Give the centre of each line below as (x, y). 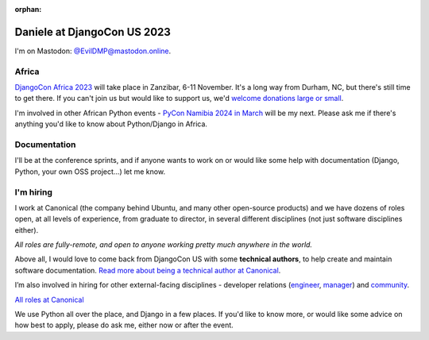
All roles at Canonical (49, 299)
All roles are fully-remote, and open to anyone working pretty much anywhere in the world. (164, 245)
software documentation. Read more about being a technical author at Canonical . (148, 270)
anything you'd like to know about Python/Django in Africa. (111, 124)
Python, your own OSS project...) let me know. (90, 172)
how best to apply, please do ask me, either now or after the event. (124, 325)
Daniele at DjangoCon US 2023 (93, 32)
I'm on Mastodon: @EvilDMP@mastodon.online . (93, 51)
